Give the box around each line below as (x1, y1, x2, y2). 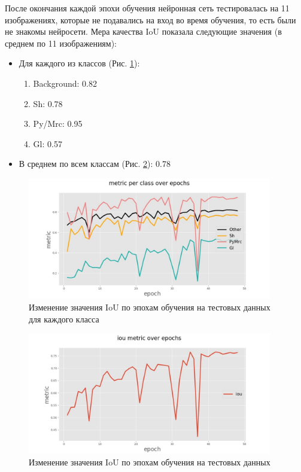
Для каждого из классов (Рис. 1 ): (19, 57, 140, 69)
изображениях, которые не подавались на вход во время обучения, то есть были (5, 13, 296, 26)
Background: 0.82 (33, 77, 98, 89)
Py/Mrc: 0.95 (33, 117, 83, 130)
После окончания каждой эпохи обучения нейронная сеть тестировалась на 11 (5, 2, 290, 14)
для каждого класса (29, 312, 99, 325)
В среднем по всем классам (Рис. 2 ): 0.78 (19, 157, 171, 170)
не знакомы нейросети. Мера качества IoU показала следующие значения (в (5, 25, 282, 38)
